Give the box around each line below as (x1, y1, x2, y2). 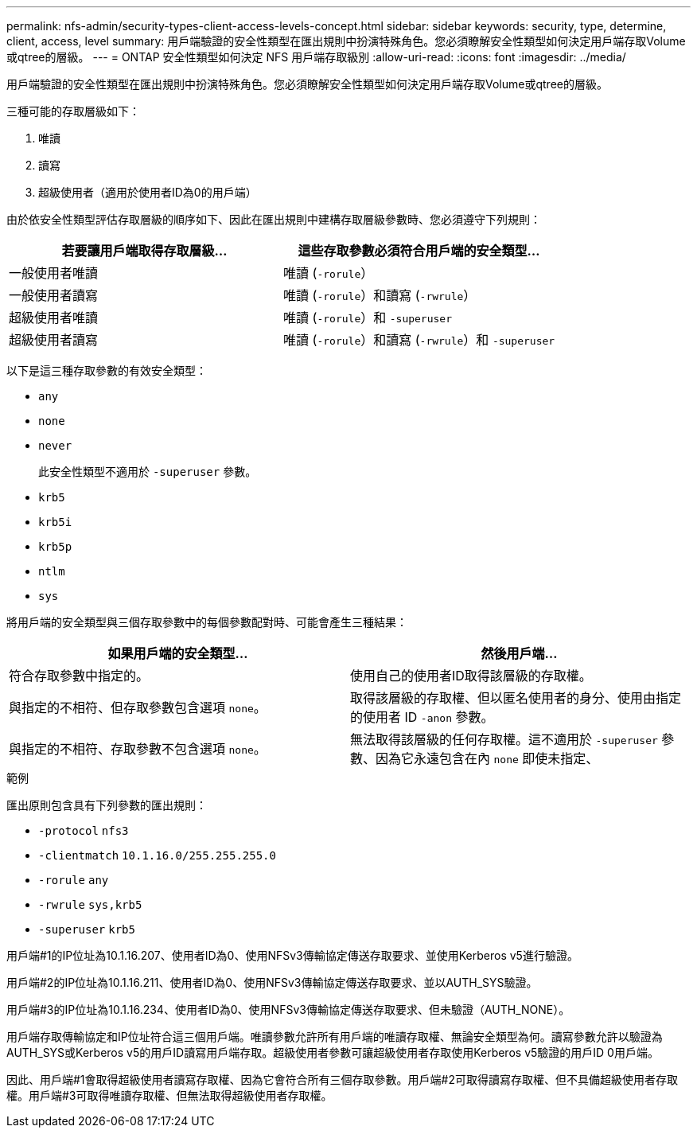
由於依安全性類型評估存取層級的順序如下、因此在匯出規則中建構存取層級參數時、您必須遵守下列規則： (6, 212, 541, 226)
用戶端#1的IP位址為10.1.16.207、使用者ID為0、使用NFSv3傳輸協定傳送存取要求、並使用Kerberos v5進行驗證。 (6, 949, 578, 962)
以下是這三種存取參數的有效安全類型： (6, 364, 207, 377)
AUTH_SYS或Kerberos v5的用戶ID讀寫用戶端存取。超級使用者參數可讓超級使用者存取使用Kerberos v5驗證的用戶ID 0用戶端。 (6, 1046, 659, 1059)
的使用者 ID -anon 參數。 (350, 709, 494, 725)
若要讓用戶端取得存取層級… (61, 243, 228, 259)
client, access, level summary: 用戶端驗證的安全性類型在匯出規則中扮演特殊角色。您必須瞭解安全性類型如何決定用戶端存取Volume (6, 34, 686, 48)
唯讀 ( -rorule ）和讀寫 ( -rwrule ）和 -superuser (283, 332, 555, 348)
